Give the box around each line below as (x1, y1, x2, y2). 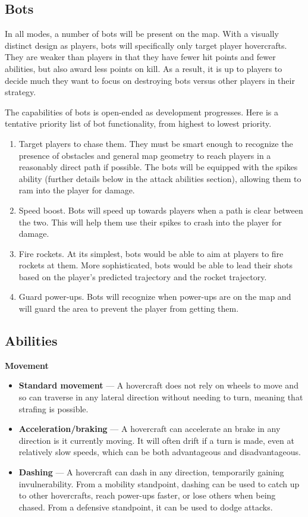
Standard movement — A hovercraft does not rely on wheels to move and (18, 379, 298, 391)
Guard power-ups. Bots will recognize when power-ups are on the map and (18, 290, 291, 303)
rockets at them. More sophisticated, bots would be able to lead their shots (18, 259, 293, 271)
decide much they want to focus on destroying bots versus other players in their (5, 74, 295, 86)
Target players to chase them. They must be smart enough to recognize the (18, 137, 293, 149)
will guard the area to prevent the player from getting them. (18, 302, 239, 315)
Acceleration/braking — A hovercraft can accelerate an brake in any (18, 422, 281, 435)
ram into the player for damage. (18, 184, 135, 196)
